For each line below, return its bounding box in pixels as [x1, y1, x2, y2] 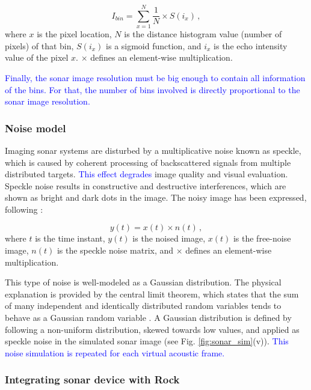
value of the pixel [5, 51, 69, 64]
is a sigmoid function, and [106, 39, 202, 52]
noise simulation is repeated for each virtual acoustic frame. [5, 346, 225, 359]
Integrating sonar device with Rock [5, 372, 180, 387]
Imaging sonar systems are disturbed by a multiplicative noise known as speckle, [5, 144, 301, 156]
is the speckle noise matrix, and [57, 244, 174, 257]
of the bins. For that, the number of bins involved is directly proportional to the [5, 83, 300, 96]
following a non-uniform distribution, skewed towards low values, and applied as [5, 323, 300, 335]
